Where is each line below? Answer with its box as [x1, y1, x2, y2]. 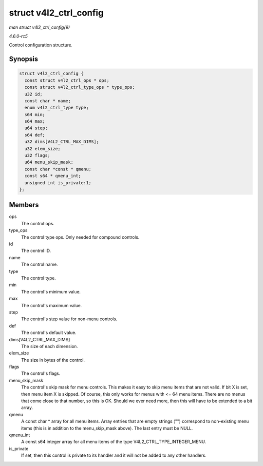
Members [9, 201, 39, 209]
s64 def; [24, 132, 45, 137]
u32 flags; [24, 153, 51, 158]
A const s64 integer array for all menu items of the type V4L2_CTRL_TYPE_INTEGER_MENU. [21, 439, 207, 445]
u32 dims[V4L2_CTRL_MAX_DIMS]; [24, 139, 99, 145]
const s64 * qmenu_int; [24, 173, 81, 179]
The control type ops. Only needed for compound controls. [21, 234, 140, 240]
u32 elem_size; [24, 146, 61, 151]
